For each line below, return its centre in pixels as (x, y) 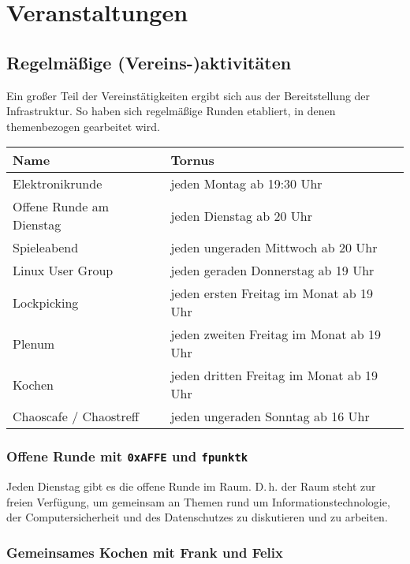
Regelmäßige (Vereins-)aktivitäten (149, 62)
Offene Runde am (61, 207)
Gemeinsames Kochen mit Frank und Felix (145, 552)
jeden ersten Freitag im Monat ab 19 (272, 293)
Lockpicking (46, 302)
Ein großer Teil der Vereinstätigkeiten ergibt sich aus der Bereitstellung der (188, 95)
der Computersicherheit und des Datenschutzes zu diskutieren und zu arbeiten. (197, 517)
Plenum (34, 343)
